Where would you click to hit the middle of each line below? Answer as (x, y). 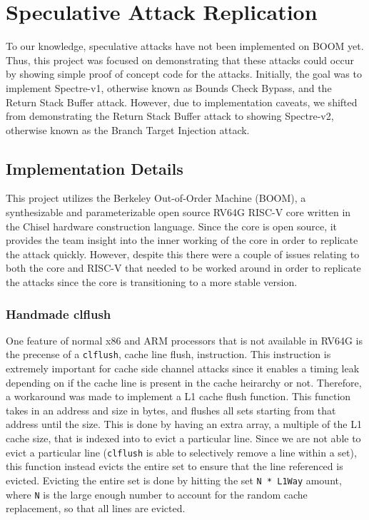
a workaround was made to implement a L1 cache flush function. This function (178, 396)
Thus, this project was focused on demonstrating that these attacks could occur (180, 60)
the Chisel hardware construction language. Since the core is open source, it (172, 226)
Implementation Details (95, 168)
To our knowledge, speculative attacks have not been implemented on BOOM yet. (185, 46)
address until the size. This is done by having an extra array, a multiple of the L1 (184, 424)
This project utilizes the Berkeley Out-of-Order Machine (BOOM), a (156, 198)
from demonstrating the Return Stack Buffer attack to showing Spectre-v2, (170, 116)
